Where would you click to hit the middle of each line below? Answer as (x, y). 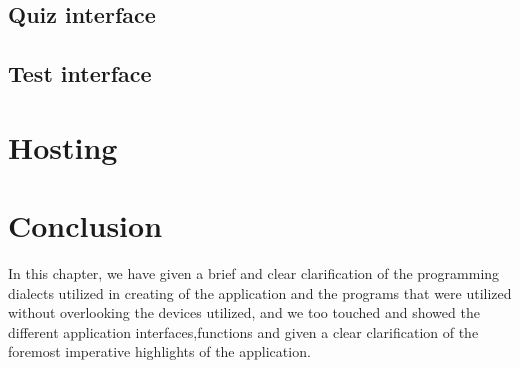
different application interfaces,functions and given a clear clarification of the (243, 331)
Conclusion (85, 225)
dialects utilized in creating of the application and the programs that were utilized (260, 292)
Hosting (63, 146)
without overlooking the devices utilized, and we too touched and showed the (244, 312)
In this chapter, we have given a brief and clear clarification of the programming (254, 273)
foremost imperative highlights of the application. (159, 351)
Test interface (80, 73)
